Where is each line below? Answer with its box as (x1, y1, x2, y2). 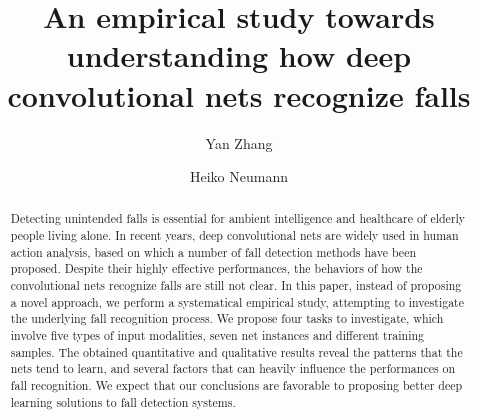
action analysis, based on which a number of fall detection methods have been (10, 243, 417, 260)
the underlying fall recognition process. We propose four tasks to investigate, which (10, 310, 444, 327)
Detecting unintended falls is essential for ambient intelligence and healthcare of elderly (10, 210, 466, 227)
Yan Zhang (205, 132, 273, 153)
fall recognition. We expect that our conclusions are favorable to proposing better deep (10, 377, 463, 394)
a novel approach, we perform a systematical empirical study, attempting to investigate (10, 293, 465, 310)
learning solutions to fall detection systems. (10, 393, 236, 410)
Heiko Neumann (190, 166, 288, 187)
